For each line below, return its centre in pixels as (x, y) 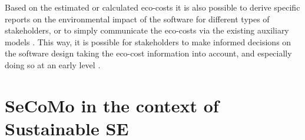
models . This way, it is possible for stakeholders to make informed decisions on (148, 41)
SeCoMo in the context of (112, 105)
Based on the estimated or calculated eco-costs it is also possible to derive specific (152, 7)
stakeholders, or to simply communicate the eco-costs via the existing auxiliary (147, 30)
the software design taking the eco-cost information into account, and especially (148, 53)
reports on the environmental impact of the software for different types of (137, 19)
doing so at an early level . (53, 64)
